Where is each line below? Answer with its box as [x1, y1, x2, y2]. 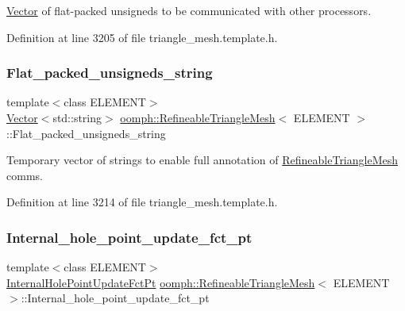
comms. [6, 167, 43, 183]
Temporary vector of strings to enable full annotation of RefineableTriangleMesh [6, 152, 399, 168]
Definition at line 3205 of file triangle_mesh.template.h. [6, 29, 278, 45]
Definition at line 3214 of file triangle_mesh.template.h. [6, 194, 278, 210]
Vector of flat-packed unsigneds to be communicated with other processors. [6, 2, 372, 18]
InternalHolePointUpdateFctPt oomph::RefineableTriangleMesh [6, 274, 315, 290]
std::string [52, 109, 102, 125]
